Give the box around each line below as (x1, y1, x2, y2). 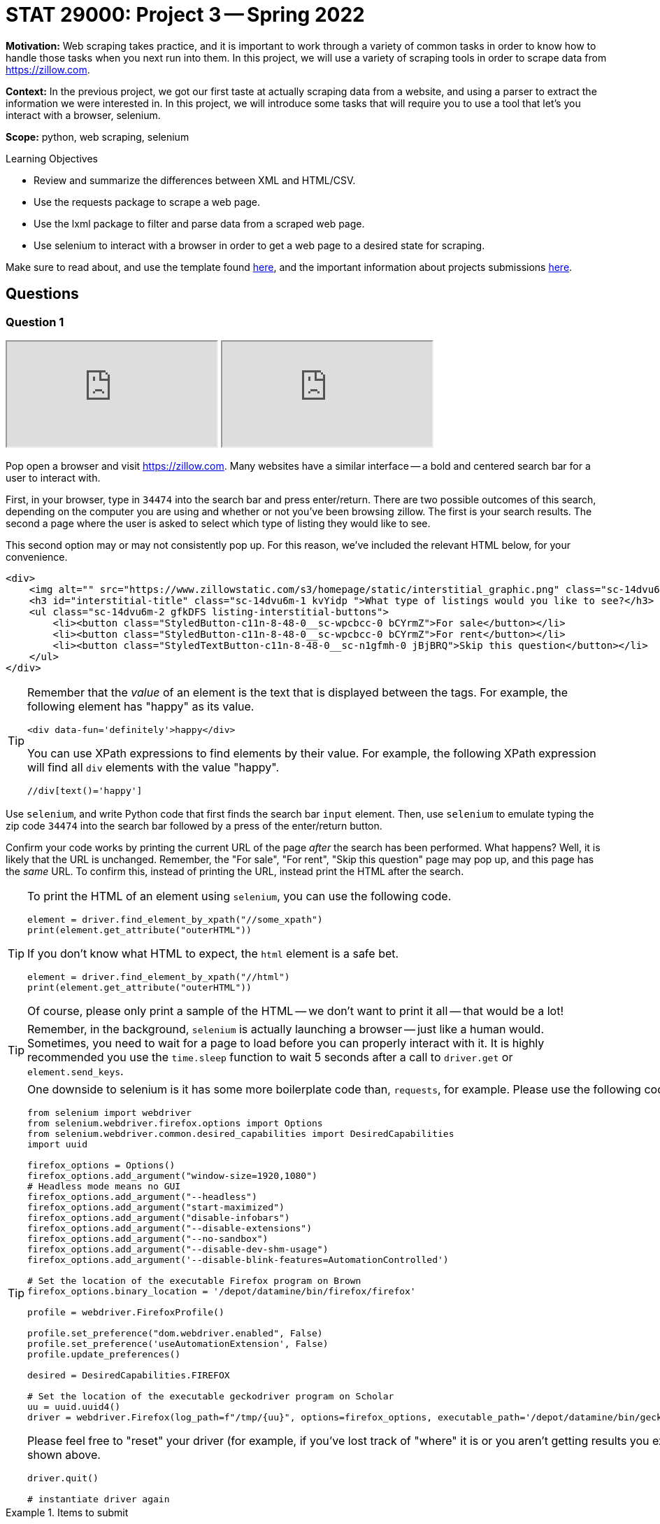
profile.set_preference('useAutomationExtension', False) (27, 1338, 329, 1349)
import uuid (27, 1138, 88, 1149)
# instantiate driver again (27, 1493, 170, 1504)
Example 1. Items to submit (6, 1506, 129, 1518)
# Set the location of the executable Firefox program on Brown (27, 1275, 361, 1286)
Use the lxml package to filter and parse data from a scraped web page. (34, 217, 365, 230)
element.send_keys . (27, 1063, 124, 1078)
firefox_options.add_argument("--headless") (27, 1191, 257, 1202)
